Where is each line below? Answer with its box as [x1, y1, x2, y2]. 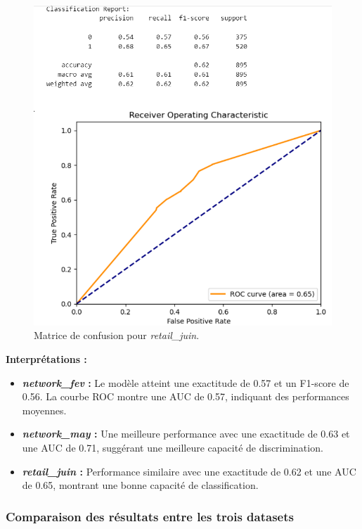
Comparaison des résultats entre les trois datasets [6, 507, 294, 525]
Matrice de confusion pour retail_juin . [34, 328, 200, 343]
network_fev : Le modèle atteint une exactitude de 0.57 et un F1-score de [22, 375, 349, 390]
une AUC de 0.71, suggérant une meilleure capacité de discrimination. [22, 440, 323, 454]
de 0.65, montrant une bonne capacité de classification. [22, 478, 259, 492]
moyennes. [22, 402, 67, 417]
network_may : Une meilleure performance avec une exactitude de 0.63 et [22, 426, 350, 441]
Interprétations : [6, 351, 87, 366]
